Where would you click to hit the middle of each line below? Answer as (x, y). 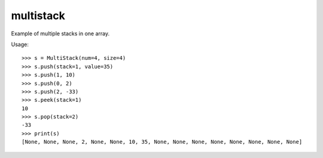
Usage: (20, 44)
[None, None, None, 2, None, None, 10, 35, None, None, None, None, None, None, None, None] (162, 142)
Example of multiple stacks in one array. (60, 34)
